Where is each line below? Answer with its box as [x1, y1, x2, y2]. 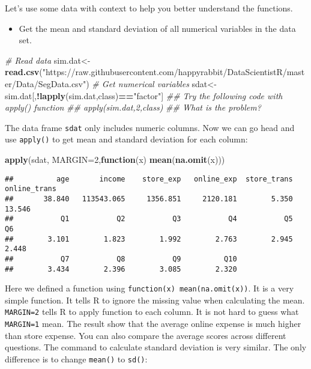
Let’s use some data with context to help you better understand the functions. [5, 2, 293, 14]
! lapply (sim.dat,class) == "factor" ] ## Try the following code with [36, 89, 283, 102]
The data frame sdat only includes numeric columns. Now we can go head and [5, 121, 295, 133]
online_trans [5, 184, 56, 194]
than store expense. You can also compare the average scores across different [5, 329, 286, 341]
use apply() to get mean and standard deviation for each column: [5, 133, 248, 145]
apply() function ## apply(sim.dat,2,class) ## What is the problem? [5, 101, 261, 114]
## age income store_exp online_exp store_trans [5, 174, 293, 183]
